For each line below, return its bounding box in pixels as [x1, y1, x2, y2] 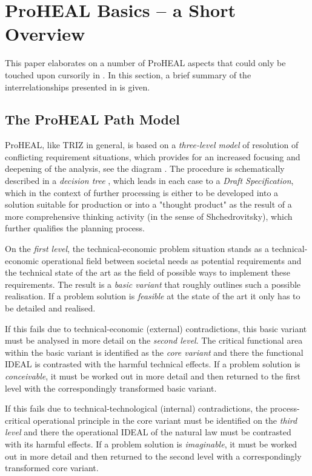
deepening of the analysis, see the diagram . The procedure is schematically [5, 162, 285, 175]
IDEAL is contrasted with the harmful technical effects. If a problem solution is [5, 358, 300, 370]
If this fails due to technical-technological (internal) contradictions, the [5, 402, 268, 415]
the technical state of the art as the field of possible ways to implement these [5, 266, 290, 279]
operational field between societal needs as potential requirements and [41, 254, 302, 267]
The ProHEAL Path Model [5, 110, 180, 129]
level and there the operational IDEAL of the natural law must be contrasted [5, 426, 291, 438]
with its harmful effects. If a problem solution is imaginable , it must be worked [5, 437, 297, 450]
